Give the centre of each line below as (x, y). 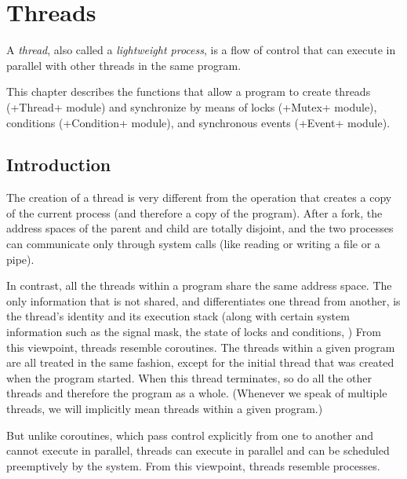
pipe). (20, 259)
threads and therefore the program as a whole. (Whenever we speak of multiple (197, 393)
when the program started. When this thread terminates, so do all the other (189, 377)
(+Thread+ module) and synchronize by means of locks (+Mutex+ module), (192, 106)
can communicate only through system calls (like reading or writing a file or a (193, 244)
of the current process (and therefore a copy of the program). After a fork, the (194, 212)
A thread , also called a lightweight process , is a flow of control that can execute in (201, 50)
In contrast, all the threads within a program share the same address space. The (199, 285)
